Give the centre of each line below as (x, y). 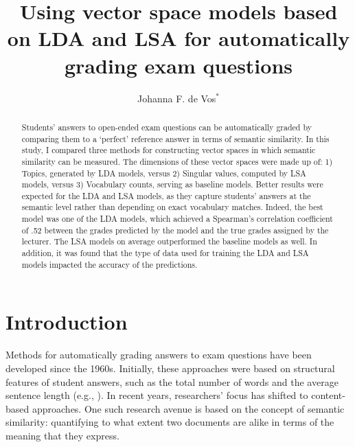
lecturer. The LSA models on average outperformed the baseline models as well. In (169, 241)
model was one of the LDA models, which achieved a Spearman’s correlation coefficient (177, 219)
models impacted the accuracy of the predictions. (110, 264)
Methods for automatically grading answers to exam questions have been (159, 355)
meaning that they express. (62, 435)
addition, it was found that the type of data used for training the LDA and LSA (165, 253)
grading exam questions (179, 65)
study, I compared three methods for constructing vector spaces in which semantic (169, 150)
